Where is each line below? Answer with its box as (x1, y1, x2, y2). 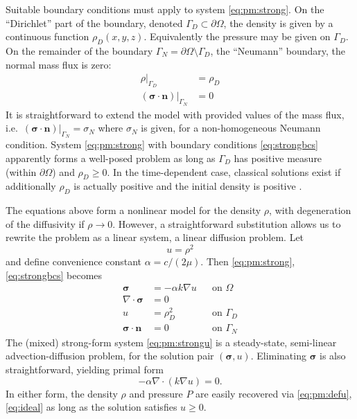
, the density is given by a (223, 15, 333, 30)
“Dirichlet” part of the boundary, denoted (6, 15, 183, 30)
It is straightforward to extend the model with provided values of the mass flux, (6, 107, 345, 121)
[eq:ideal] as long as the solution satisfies (6, 400, 177, 414)
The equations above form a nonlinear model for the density (6, 203, 261, 217)
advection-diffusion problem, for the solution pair (6, 348, 214, 363)
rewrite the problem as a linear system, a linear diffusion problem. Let (6, 230, 304, 244)
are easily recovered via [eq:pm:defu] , (195, 386, 352, 400)
